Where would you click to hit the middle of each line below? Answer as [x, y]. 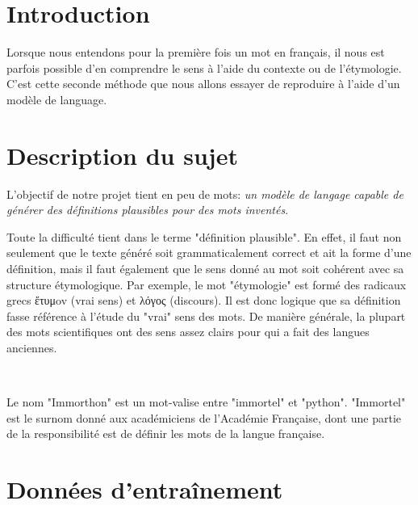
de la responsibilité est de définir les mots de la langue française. [166, 433]
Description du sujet [122, 155]
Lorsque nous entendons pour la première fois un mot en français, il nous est [196, 52]
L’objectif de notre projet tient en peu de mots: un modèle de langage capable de [205, 194]
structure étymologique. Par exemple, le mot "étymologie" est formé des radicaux [207, 284]
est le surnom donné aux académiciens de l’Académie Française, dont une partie [204, 417]
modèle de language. [57, 99]
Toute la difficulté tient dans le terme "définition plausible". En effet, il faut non [204, 236]
